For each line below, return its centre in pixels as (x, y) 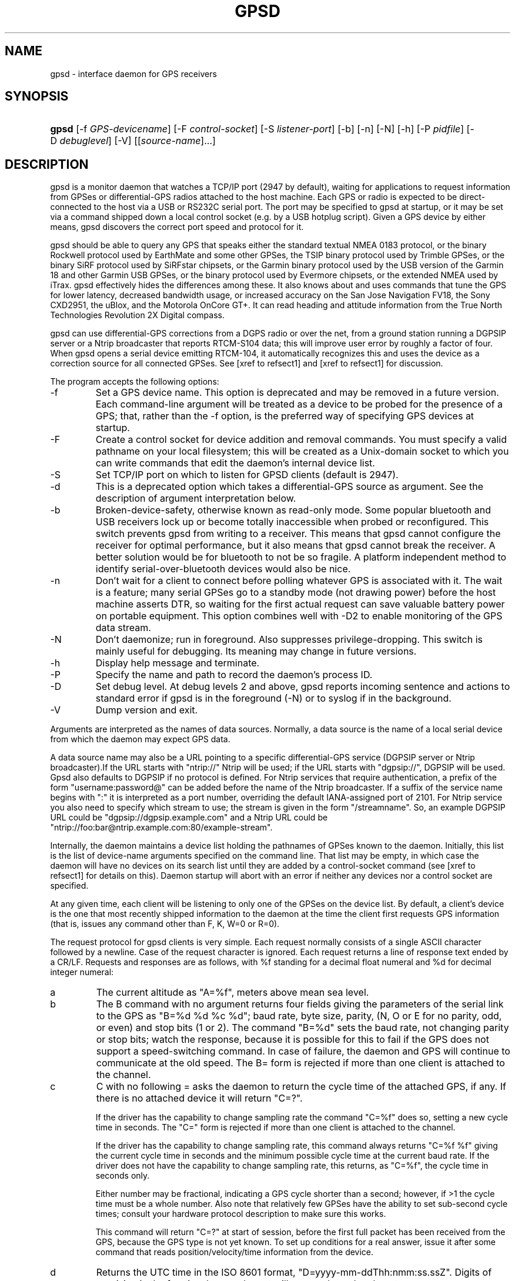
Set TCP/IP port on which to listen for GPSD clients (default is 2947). (247, 475)
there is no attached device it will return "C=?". (199, 1098)
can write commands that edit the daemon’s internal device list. (235, 463)
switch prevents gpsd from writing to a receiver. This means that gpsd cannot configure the (298, 534)
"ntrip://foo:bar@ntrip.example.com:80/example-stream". (161, 828)
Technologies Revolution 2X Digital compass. (137, 315)
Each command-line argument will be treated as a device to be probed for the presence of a (299, 404)
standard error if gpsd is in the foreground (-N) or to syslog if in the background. (273, 698)
